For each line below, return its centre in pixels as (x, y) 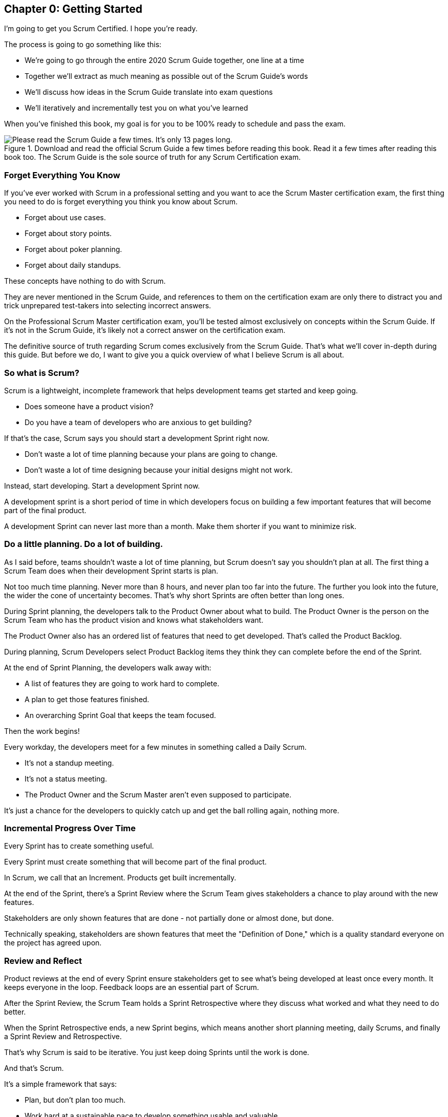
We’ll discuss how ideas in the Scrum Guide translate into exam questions (149, 92)
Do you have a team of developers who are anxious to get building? (138, 422)
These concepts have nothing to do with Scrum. (85, 281)
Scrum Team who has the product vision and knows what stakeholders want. (134, 620)
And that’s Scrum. (34, 1068)
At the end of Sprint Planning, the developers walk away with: (108, 667)
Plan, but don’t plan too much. (75, 1100)
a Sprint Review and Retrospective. (63, 1037)
